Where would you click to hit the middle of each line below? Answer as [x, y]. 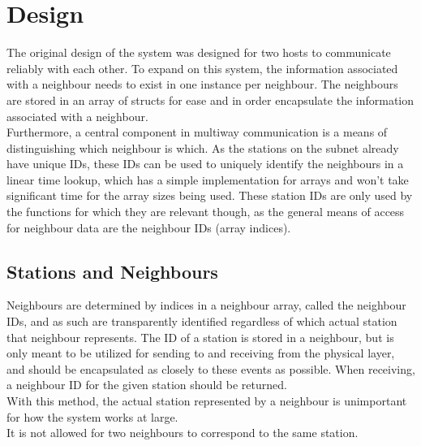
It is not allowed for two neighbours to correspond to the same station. [183, 433]
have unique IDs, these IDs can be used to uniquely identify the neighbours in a [205, 164]
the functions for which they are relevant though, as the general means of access [206, 212]
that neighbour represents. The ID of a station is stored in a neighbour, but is [200, 337]
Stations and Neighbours [112, 271]
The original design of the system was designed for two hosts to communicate [199, 52]
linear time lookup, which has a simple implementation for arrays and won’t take [208, 179]
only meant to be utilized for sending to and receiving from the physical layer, [201, 353]
